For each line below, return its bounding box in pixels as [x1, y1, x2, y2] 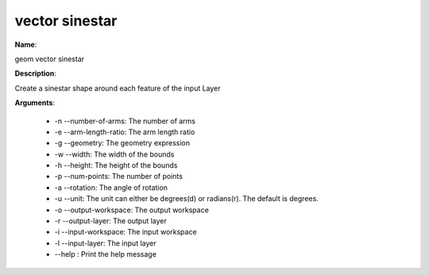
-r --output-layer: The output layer [54, 216, 167, 226]
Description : [14, 68, 57, 79]
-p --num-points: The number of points [54, 172, 183, 181]
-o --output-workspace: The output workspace [54, 205, 210, 215]
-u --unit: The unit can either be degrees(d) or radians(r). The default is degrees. [54, 194, 319, 203]
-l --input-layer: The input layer [54, 238, 157, 248]
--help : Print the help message [54, 250, 157, 259]
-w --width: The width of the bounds [54, 149, 175, 159]
